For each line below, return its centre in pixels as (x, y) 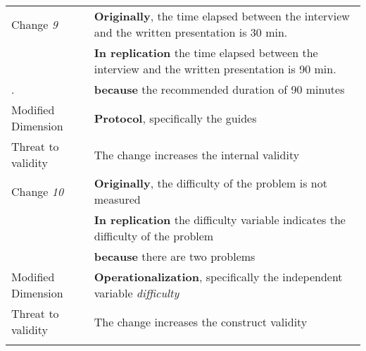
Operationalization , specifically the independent (218, 277)
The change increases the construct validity (201, 321)
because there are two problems (175, 256)
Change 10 (38, 191)
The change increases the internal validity (197, 154)
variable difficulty (137, 293)
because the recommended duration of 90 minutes (219, 89)
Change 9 (34, 24)
